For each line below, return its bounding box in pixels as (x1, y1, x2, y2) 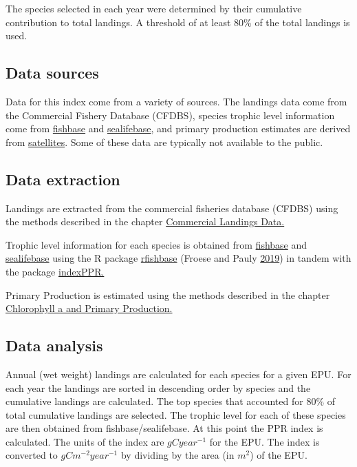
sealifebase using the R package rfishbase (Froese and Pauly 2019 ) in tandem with (6, 251, 351, 265)
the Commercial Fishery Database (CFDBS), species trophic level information (6, 107, 335, 122)
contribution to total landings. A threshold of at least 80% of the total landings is (6, 14, 350, 29)
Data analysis (6, 335, 103, 356)
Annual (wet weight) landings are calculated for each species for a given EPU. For (6, 366, 351, 381)
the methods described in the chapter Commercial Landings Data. (6, 214, 285, 229)
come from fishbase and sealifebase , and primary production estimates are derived (6, 121, 351, 136)
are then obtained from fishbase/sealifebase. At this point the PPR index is (6, 421, 323, 435)
